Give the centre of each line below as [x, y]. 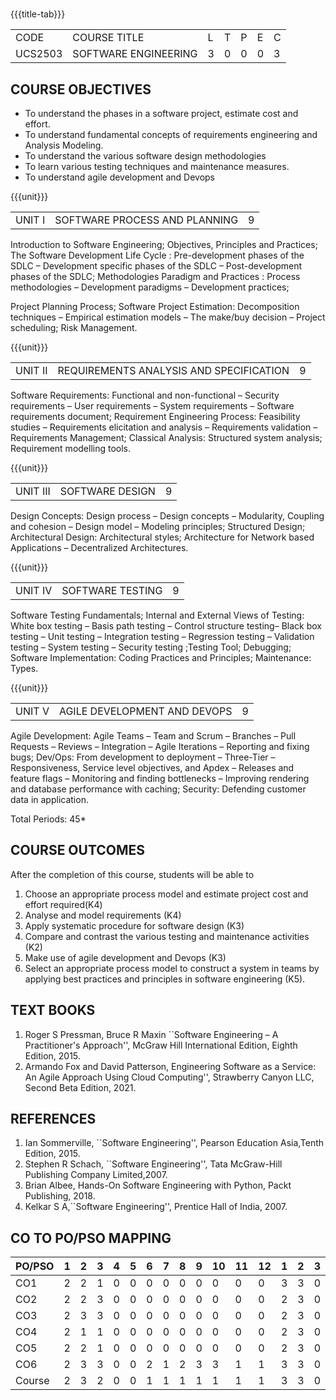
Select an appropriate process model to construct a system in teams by [172, 968]
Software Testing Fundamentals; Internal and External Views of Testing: [157, 615]
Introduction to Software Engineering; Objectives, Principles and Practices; [164, 244]
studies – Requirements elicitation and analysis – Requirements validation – [164, 427]
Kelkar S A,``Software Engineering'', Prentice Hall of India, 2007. [156, 1207]
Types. [24, 668]
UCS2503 [39, 54]
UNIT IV [34, 590]
